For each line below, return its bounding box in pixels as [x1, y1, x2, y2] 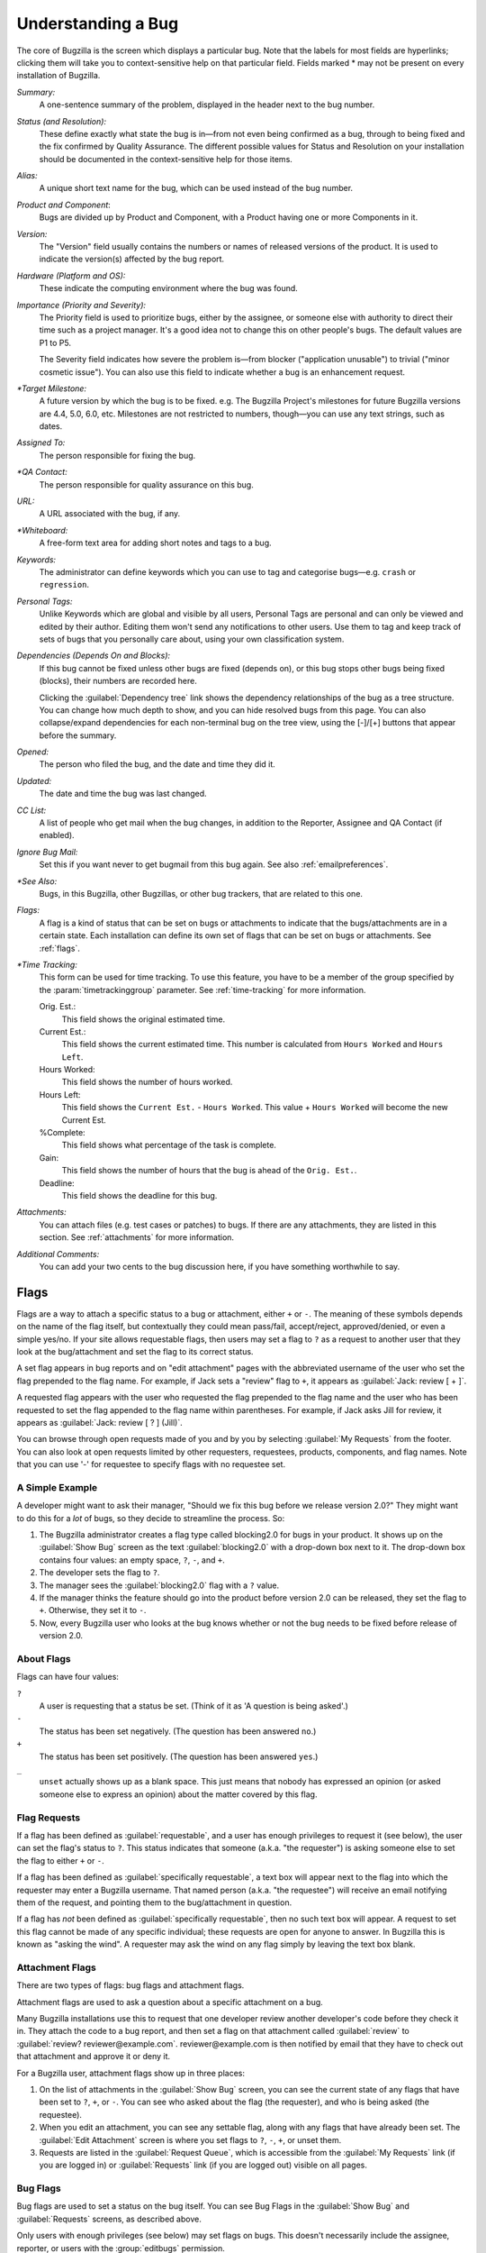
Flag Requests [16, 1811, 81, 1824]
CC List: [16, 805, 47, 816]
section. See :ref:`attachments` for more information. [39, 1232, 234, 1243]
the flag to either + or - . [16, 1855, 104, 1865]
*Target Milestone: [16, 383, 87, 394]
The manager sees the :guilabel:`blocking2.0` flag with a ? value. [39, 1580, 279, 1591]
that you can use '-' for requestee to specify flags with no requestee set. [16, 1459, 286, 1470]
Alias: [16, 170, 38, 181]
